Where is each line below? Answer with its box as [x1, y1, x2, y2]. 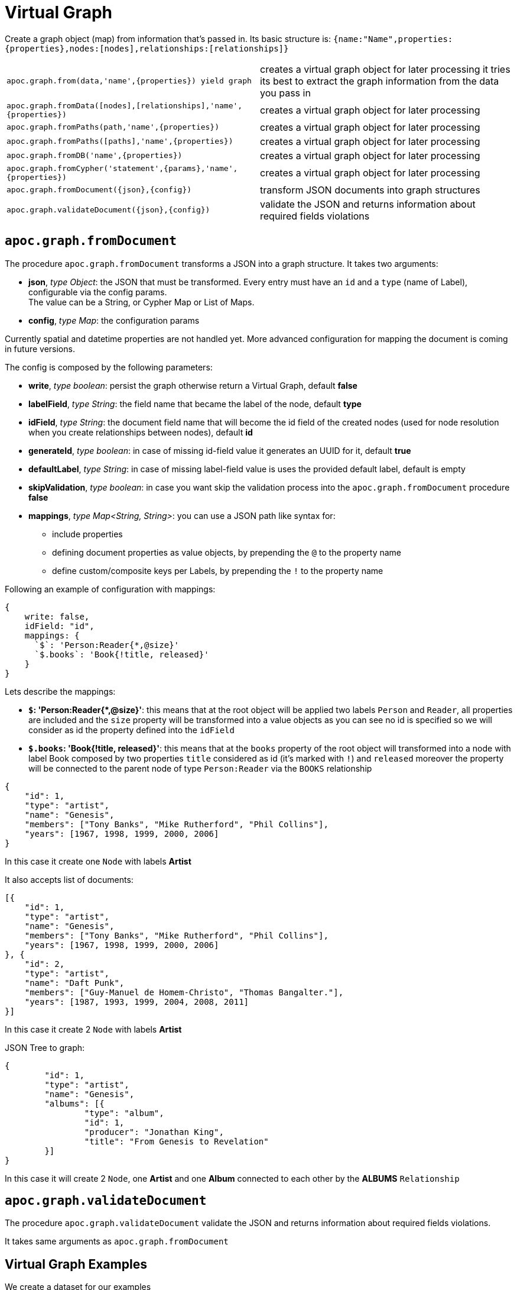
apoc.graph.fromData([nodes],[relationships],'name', [6, 101, 243, 110]
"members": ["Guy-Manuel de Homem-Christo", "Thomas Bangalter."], [24, 987, 344, 997]
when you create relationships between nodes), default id [28, 427, 253, 437]
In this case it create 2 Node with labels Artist [5, 1024, 182, 1034]
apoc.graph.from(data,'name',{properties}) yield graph [6, 76, 252, 86]
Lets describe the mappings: [5, 686, 116, 696]
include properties [52, 528, 123, 539]
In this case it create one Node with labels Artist [5, 856, 191, 866]
